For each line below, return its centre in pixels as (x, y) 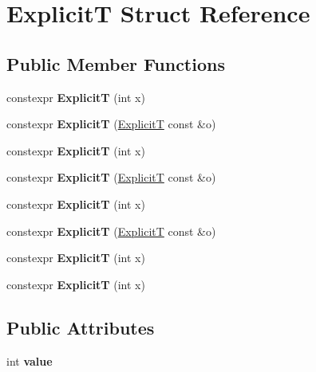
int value (30, 360)
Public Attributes (81, 327)
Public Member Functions (116, 63)
